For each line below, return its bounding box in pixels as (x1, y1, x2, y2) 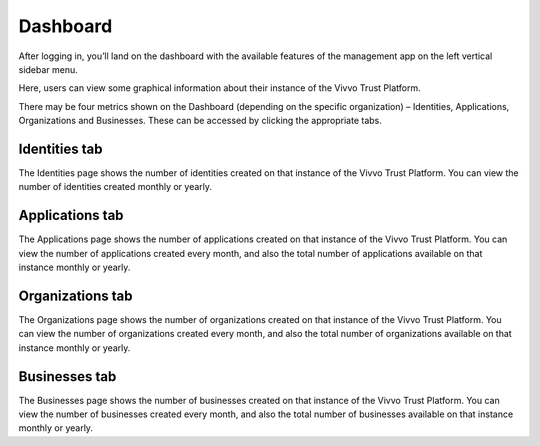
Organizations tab (18, 287, 133, 304)
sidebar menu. (18, 63, 79, 75)
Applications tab (18, 207, 124, 224)
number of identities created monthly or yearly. (18, 181, 213, 193)
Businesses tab (18, 368, 117, 385)
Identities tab (18, 140, 103, 157)
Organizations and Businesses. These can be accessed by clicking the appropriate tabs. (18, 115, 382, 127)
